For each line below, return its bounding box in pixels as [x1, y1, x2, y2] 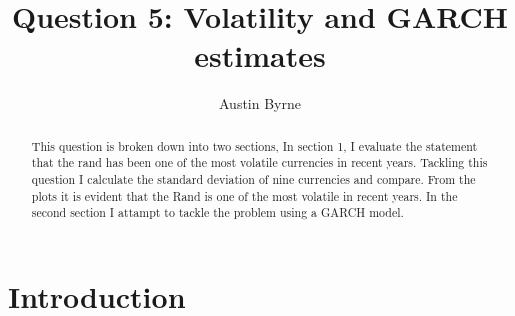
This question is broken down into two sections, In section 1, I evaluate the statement [31, 137, 478, 154]
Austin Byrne [219, 93, 301, 114]
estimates [194, 35, 326, 76]
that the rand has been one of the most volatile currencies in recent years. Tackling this [31, 154, 488, 171]
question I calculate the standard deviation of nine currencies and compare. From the [31, 171, 476, 188]
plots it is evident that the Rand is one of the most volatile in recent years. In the [31, 187, 458, 204]
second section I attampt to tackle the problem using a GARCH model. [31, 204, 404, 221]
